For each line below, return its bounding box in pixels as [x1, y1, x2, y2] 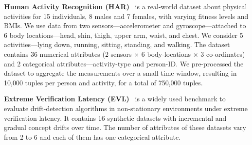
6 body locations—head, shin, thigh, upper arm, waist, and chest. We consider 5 [4, 30, 243, 40]
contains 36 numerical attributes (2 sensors [4, 48, 132, 59]
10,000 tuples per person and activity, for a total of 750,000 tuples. [4, 77, 203, 87]
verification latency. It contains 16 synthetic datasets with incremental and [4, 113, 227, 123]
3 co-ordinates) [200, 48, 245, 59]
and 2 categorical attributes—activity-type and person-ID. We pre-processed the [4, 58, 244, 68]
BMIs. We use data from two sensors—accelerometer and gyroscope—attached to [4, 20, 246, 31]
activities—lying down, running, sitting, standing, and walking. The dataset [4, 39, 230, 49]
